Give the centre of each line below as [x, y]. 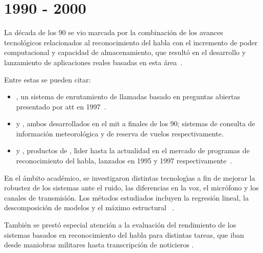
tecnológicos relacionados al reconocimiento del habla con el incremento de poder [131, 42]
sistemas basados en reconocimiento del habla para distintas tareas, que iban [124, 234]
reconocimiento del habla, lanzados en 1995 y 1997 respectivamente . [124, 161]
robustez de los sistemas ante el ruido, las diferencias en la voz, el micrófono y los [131, 188]
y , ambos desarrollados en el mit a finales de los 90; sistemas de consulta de [136, 123]
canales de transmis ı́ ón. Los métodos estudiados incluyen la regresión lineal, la [126, 197]
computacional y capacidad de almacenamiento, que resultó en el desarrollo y [125, 52]
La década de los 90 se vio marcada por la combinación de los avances [114, 32]
